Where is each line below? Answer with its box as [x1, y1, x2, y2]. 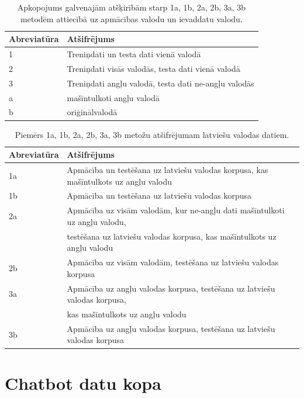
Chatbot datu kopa [5, 371, 161, 394]
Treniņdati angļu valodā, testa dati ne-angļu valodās [67, 77, 254, 89]
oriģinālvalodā [67, 106, 118, 118]
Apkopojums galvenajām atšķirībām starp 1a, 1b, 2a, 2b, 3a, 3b [17, 1, 246, 13]
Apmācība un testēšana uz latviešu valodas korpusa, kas [67, 163, 268, 175]
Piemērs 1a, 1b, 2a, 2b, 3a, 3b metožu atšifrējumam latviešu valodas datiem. [15, 128, 289, 140]
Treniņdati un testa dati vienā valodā [67, 48, 201, 60]
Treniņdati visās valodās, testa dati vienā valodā [67, 62, 240, 74]
